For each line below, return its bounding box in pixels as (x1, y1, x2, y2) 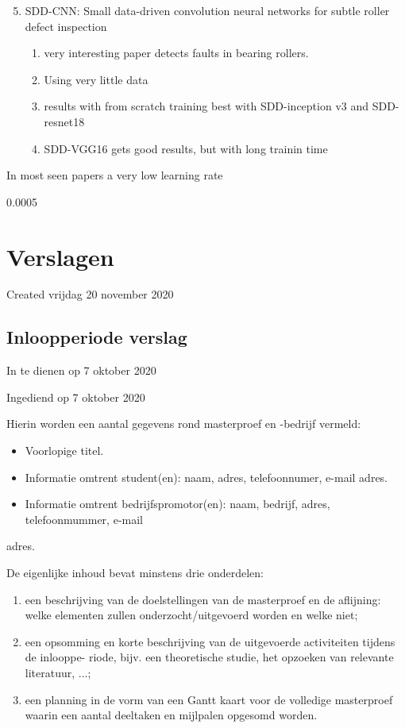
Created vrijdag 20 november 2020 (6, 286, 174, 302)
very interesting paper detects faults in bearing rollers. (44, 44, 309, 61)
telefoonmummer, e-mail (25, 510, 143, 527)
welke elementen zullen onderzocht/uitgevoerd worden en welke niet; (25, 607, 358, 623)
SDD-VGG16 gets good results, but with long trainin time (44, 140, 328, 156)
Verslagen (6, 240, 114, 272)
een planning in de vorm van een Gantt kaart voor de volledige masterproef (25, 691, 393, 707)
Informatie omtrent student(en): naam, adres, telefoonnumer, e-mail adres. (25, 468, 388, 485)
